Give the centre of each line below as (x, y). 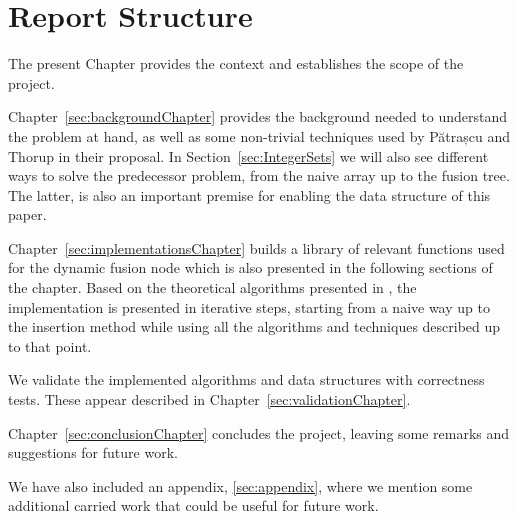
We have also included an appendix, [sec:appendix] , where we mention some (240, 485)
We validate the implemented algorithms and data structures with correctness (246, 379)
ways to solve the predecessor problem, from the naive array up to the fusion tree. (259, 175)
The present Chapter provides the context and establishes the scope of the (236, 63)
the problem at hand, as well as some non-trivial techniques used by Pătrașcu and (259, 135)
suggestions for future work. (93, 452)
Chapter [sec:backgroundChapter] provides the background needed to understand (258, 116)
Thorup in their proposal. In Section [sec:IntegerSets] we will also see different (248, 155)
